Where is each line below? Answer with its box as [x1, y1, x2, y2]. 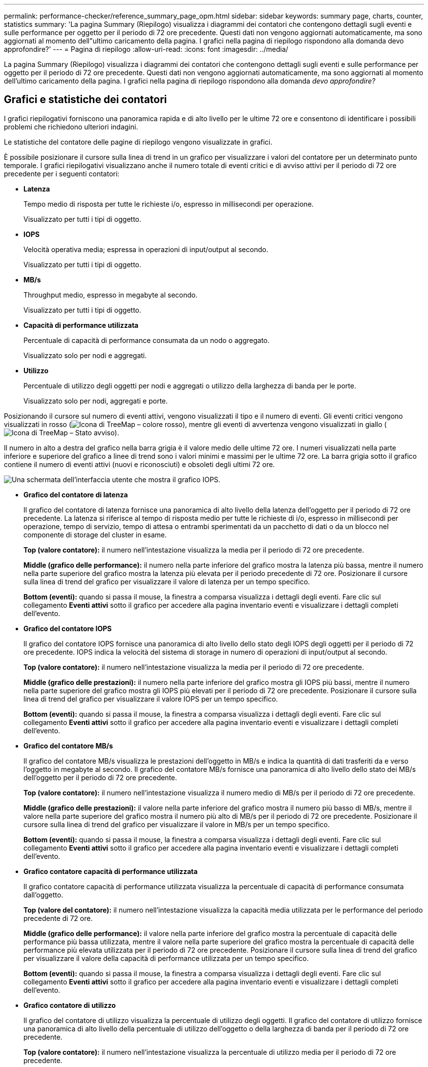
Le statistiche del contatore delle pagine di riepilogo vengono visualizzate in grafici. [4, 137, 273, 146]
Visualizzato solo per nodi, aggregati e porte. [23, 396, 168, 405]
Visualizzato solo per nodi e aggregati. [23, 351, 147, 360]
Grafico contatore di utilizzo [23, 1001, 116, 1009]
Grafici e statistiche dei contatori [4, 93, 167, 106]
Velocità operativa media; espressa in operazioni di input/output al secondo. [23, 245, 268, 254]
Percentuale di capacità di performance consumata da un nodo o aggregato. [23, 336, 270, 344]
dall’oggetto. [23, 890, 64, 899]
